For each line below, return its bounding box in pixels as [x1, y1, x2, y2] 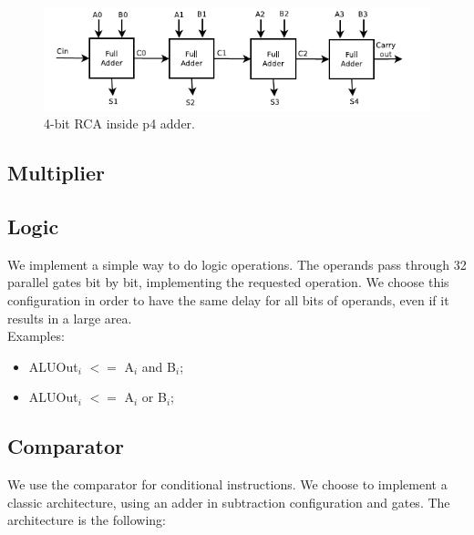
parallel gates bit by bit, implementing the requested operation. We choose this [7, 273, 449, 292]
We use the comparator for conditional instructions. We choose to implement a [7, 475, 448, 494]
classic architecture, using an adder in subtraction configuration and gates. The [7, 492, 450, 511]
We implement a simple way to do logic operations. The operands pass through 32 [7, 254, 467, 273]
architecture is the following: [7, 510, 166, 530]
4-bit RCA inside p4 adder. [44, 114, 195, 133]
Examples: [7, 326, 65, 345]
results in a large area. [7, 308, 132, 327]
